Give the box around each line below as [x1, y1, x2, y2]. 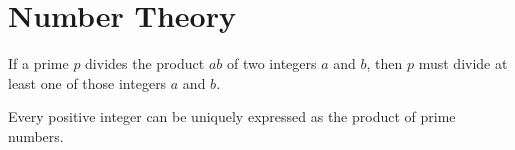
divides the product [85, 53, 205, 74]
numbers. [8, 125, 64, 146]
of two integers [226, 53, 317, 74]
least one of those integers [8, 72, 167, 93]
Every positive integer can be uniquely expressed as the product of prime [8, 106, 456, 127]
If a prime [8, 53, 69, 74]
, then [366, 53, 403, 74]
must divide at [418, 53, 508, 74]
